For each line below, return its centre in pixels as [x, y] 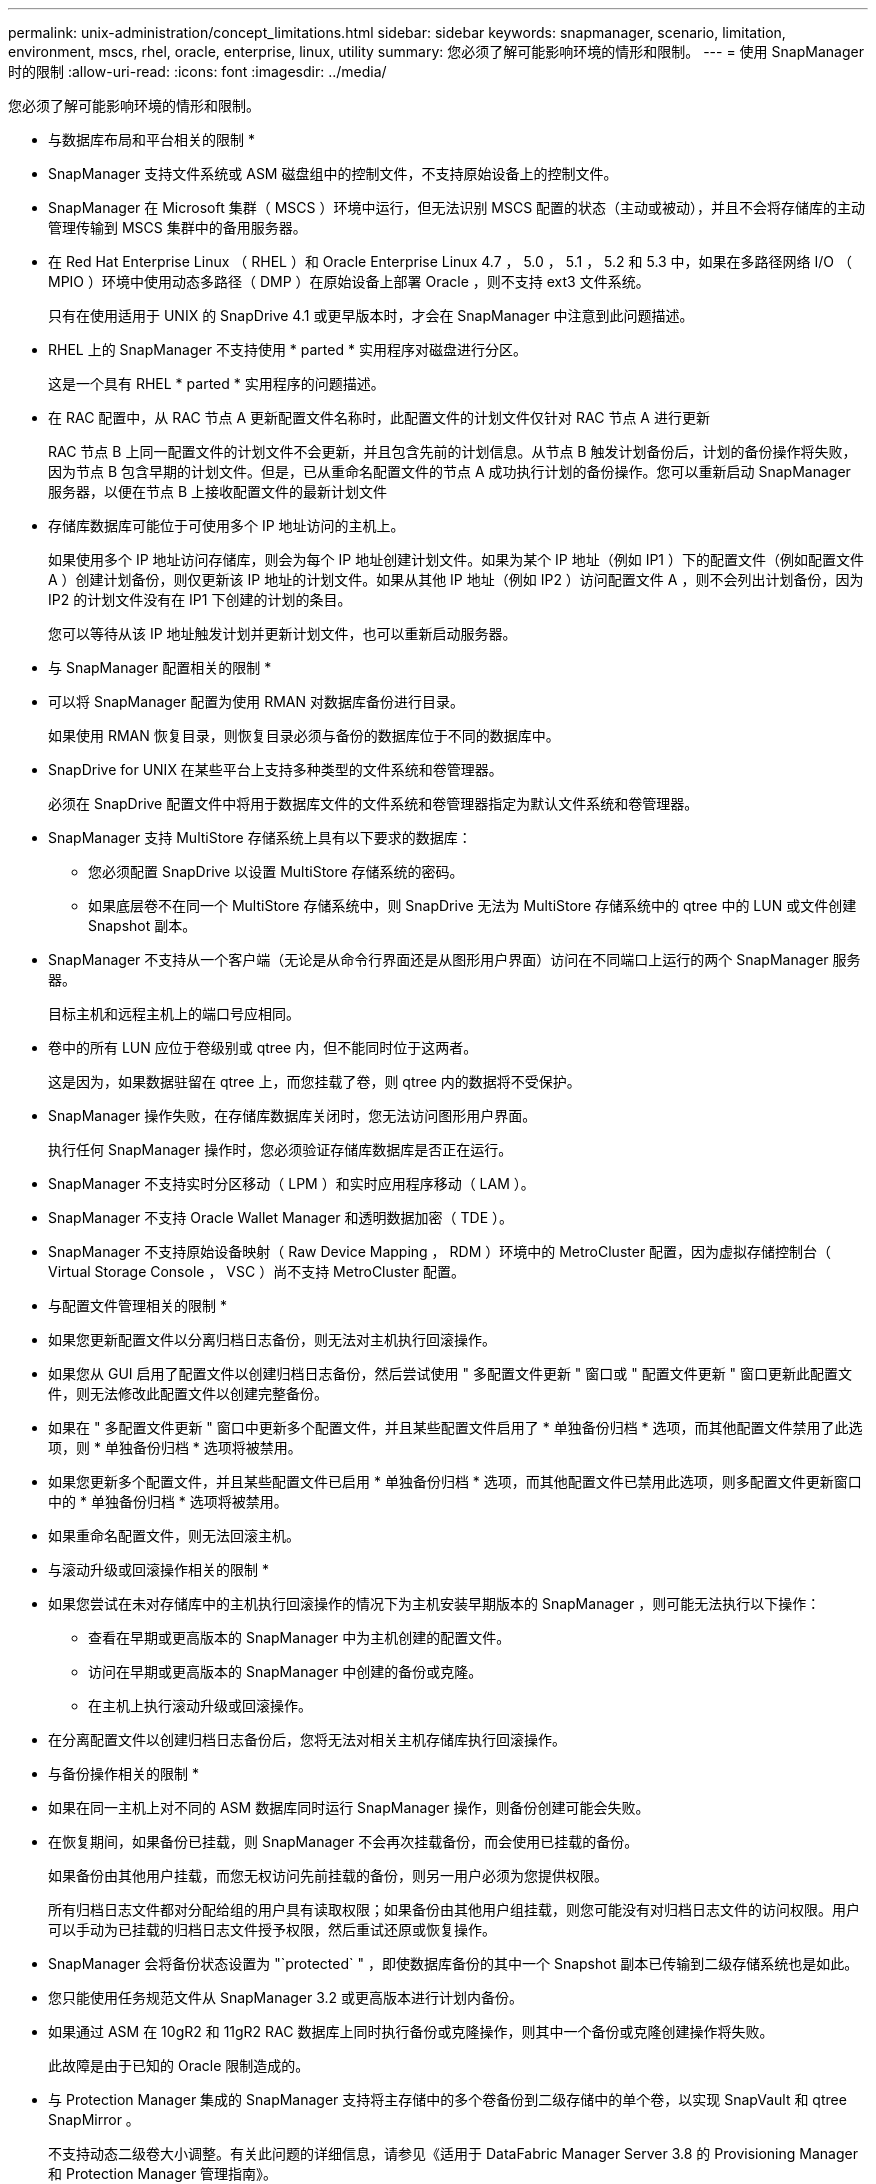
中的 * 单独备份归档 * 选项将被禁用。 [168, 1501]
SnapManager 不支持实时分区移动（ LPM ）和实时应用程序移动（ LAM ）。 [291, 1183]
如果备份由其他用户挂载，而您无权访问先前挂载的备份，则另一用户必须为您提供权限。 [328, 1875]
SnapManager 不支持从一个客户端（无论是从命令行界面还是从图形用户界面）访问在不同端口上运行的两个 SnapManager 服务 [454, 959]
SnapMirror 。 [94, 2119]
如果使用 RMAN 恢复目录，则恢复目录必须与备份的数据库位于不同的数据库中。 [304, 735]
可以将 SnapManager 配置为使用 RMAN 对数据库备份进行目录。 [256, 701]
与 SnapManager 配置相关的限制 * [160, 667]
